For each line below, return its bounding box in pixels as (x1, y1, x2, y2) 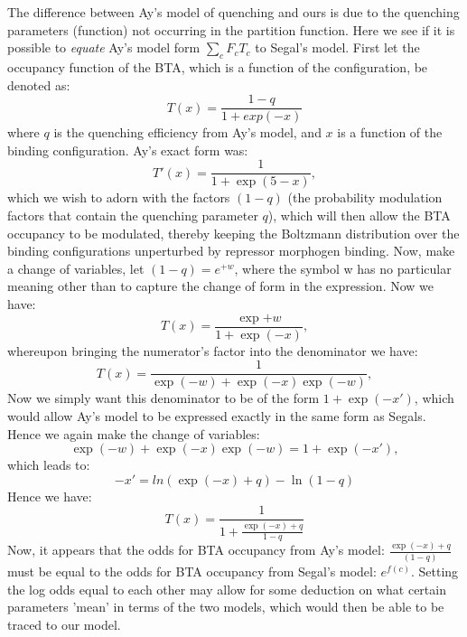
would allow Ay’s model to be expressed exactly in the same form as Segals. (7, 406, 426, 425)
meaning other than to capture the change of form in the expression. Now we (7, 276, 434, 295)
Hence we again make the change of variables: (7, 424, 260, 443)
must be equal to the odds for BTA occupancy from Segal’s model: (7, 562, 377, 580)
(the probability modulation (287, 188, 443, 207)
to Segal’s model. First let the (255, 38, 420, 57)
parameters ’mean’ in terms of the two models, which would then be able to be (7, 597, 444, 616)
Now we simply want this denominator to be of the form (7, 389, 320, 407)
